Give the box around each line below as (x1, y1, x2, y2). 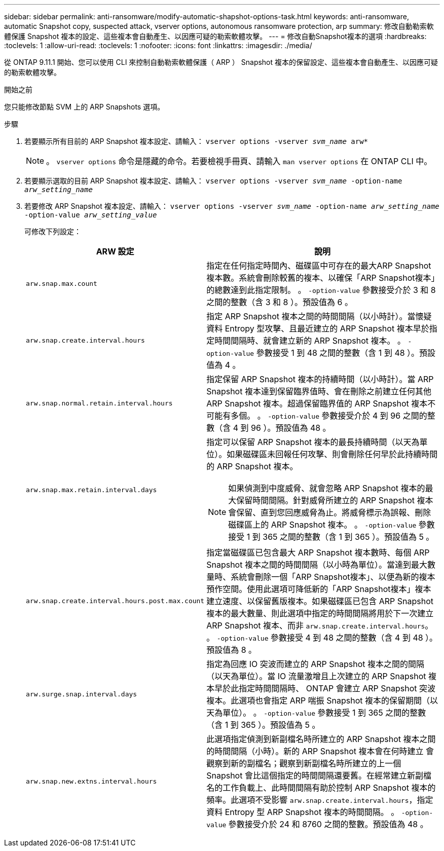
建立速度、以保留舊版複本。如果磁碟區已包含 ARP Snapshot (206, 596, 433, 606)
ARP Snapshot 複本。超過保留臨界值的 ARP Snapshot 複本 (206, 398, 428, 409)
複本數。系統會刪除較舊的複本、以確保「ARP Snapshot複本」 (206, 273, 435, 283)
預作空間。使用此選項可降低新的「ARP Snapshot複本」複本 (206, 584, 431, 594)
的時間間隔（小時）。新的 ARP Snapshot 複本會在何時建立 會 (206, 746, 434, 756)
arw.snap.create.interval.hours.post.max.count (26, 597, 205, 605)
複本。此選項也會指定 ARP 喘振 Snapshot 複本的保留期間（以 (206, 695, 438, 706)
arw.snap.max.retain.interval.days (26, 486, 157, 494)
